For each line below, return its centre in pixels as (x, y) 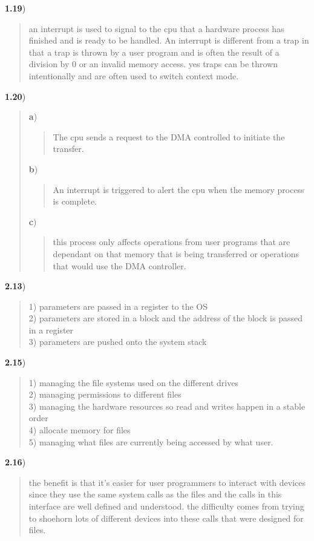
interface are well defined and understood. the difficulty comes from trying (166, 506)
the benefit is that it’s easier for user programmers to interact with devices (167, 482)
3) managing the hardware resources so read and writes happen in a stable (167, 406)
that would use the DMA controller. (119, 265)
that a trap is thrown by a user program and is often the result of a (154, 52)
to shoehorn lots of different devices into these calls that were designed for (166, 518)
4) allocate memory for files (80, 430)
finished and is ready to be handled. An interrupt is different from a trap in (169, 40)
